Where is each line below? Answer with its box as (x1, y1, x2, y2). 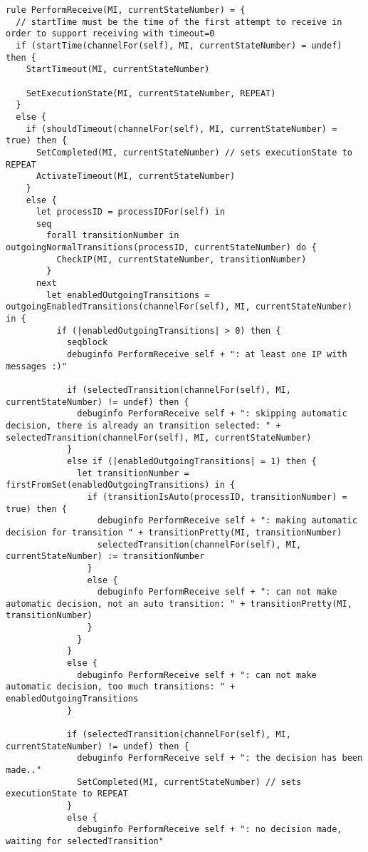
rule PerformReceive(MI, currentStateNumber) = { (6, 5, 246, 15)
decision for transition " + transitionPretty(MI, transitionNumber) (6, 527, 342, 538)
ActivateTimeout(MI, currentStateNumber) (36, 171, 236, 182)
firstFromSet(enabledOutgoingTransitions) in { (6, 480, 236, 491)
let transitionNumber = (77, 468, 189, 478)
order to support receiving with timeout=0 (6, 29, 215, 39)
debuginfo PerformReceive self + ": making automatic (97, 515, 357, 526)
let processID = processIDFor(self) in (36, 207, 225, 217)
